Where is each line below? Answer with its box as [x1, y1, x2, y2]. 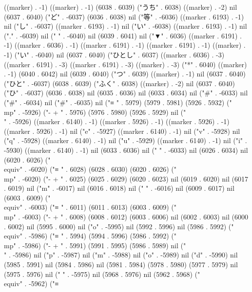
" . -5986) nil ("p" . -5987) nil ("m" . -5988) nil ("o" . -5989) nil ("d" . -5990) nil [4, 250, 238, 260]
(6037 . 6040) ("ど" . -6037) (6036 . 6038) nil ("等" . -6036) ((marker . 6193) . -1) [4, 11, 244, 21]
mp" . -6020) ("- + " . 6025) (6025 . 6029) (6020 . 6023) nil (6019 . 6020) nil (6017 [4, 173, 249, 183]
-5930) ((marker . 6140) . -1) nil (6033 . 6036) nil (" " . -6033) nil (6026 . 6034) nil [4, 145, 248, 155]
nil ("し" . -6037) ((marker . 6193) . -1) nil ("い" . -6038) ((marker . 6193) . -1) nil [4, 21, 247, 31]
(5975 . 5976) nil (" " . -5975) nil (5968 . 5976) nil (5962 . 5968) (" [4, 269, 200, 279]
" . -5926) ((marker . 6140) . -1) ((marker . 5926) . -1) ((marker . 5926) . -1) [4, 116, 230, 127]
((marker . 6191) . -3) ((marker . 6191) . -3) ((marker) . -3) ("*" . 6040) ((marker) [4, 59, 247, 69]
